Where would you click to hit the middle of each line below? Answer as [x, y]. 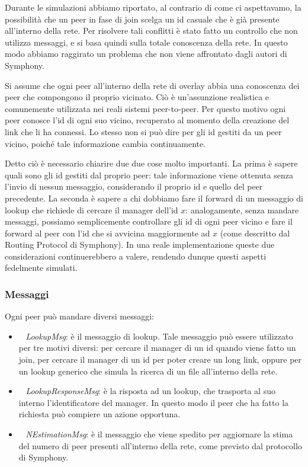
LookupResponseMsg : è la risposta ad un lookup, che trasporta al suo [150, 391]
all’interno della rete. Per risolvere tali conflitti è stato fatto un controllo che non [151, 31]
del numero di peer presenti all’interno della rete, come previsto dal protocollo [160, 445]
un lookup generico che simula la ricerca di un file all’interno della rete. [148, 371]
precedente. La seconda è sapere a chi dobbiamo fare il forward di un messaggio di [154, 198]
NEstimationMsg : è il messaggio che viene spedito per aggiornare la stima [159, 434]
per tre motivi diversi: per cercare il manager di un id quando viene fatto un [157, 348]
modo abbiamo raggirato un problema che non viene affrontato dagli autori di [146, 54]
